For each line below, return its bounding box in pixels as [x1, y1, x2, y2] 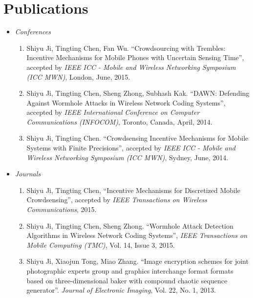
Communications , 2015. [26, 204, 97, 214]
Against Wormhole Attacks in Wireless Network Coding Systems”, [26, 97, 226, 107]
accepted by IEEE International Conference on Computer [26, 107, 200, 117]
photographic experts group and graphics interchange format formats [26, 266, 233, 276]
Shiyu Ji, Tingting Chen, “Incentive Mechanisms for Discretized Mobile [26, 185, 241, 195]
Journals [15, 169, 41, 179]
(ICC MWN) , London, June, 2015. [26, 71, 130, 82]
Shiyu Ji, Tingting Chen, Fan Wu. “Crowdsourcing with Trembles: [26, 43, 226, 53]
